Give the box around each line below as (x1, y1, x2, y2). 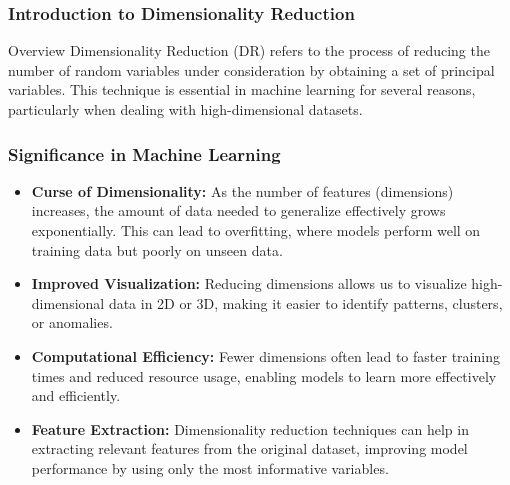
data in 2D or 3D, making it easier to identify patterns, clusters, (108, 292, 503, 313)
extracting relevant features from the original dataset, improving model (31, 438, 468, 459)
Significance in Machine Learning (8, 141, 281, 166)
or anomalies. (31, 312, 113, 333)
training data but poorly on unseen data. (31, 239, 283, 260)
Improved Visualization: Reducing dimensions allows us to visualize (31, 273, 467, 294)
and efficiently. (31, 385, 121, 406)
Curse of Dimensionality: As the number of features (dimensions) (31, 180, 454, 201)
